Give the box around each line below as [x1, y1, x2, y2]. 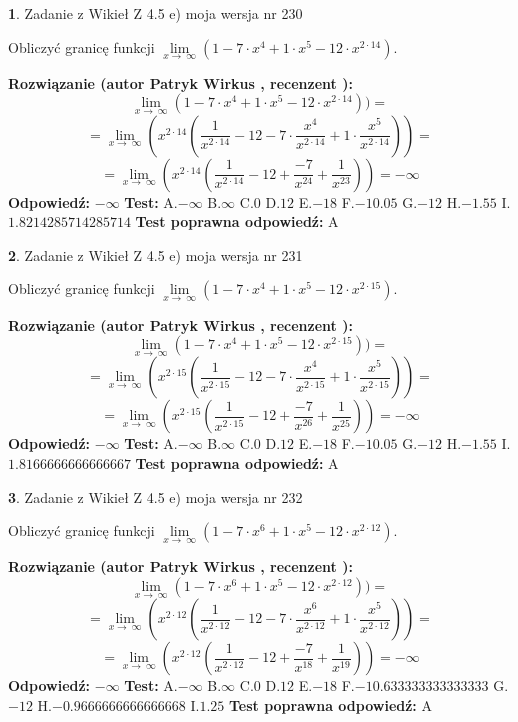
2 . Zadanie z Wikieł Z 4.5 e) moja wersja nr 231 [8, 244, 303, 265]
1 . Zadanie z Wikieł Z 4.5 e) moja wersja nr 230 [8, 3, 303, 23]
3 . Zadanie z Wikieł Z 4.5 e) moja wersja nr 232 [8, 486, 303, 507]
